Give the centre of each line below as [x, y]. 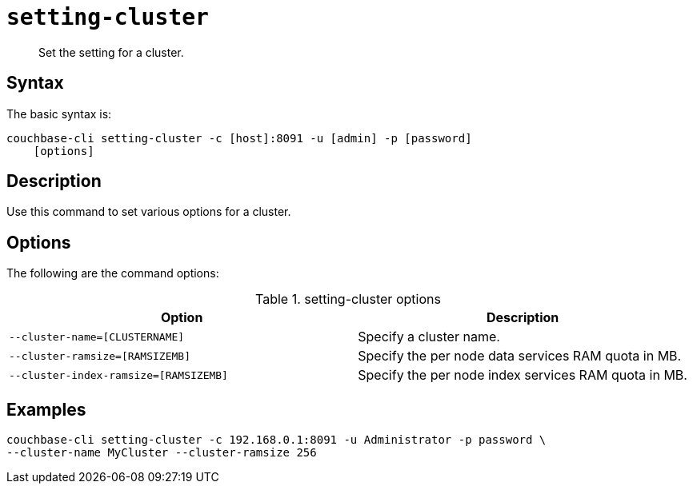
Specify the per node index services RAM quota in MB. [523, 375]
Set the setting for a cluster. [111, 52]
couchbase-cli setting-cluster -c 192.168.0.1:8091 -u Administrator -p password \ [276, 440]
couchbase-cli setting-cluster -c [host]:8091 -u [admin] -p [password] [239, 138]
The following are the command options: [113, 273]
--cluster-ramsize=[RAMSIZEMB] [100, 356]
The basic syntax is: [59, 114]
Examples [46, 409]
